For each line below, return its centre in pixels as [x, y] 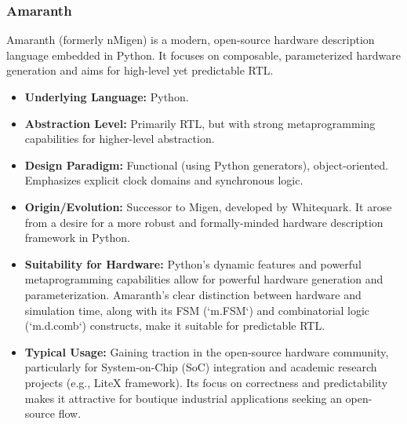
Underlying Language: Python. [107, 97]
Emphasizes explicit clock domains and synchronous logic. [164, 180]
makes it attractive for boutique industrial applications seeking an [183, 398]
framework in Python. [77, 238]
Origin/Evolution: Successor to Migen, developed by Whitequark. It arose [208, 206]
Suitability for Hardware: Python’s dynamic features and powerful [193, 263]
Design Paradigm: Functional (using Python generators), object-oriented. [207, 164]
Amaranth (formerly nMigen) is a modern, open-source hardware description [191, 40]
